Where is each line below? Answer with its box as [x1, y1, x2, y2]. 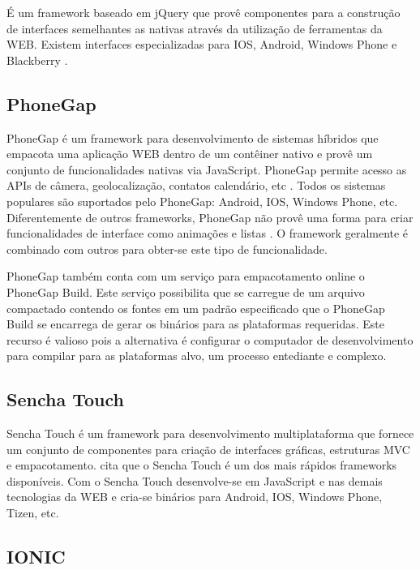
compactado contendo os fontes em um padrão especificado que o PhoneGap [6, 299, 385, 316]
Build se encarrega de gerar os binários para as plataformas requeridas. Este [6, 315, 384, 332]
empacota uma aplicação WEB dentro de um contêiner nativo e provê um [6, 145, 373, 162]
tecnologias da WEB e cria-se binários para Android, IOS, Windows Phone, [6, 488, 383, 505]
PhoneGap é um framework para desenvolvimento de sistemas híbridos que [6, 129, 379, 146]
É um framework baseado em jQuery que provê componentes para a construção [6, 4, 401, 20]
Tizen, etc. [6, 504, 59, 521]
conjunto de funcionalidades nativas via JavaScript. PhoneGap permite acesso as [6, 161, 407, 178]
